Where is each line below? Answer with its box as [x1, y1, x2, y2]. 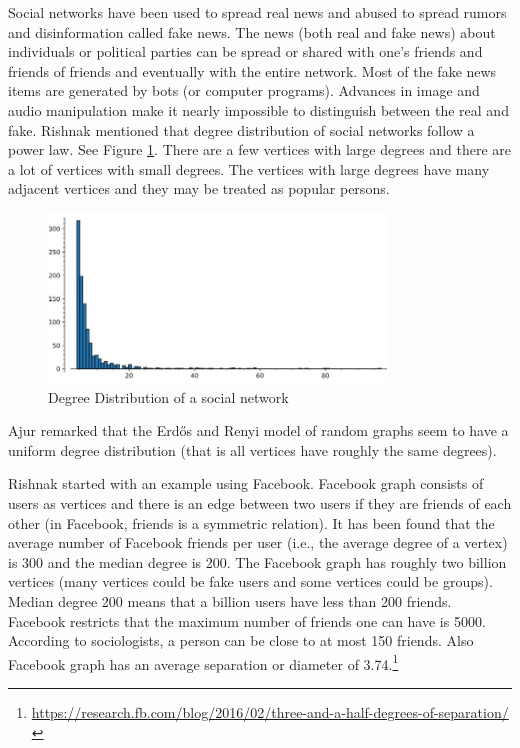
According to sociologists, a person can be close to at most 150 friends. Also [8, 630, 474, 651]
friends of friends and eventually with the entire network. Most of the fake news [8, 60, 497, 81]
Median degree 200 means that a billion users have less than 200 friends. [8, 590, 452, 611]
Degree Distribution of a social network [48, 386, 289, 407]
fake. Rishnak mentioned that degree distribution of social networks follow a [8, 119, 475, 140]
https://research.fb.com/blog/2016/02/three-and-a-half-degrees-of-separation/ [31, 701, 509, 722]
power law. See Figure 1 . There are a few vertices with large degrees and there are [8, 139, 512, 160]
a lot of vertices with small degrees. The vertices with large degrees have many [8, 158, 490, 179]
